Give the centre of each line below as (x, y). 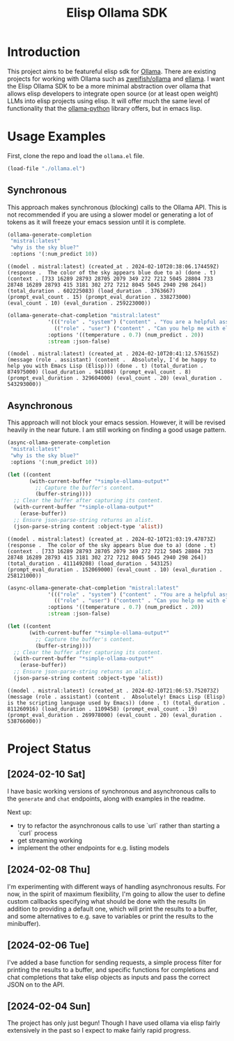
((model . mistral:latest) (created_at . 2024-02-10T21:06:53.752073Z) (113, 691)
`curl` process (37, 833)
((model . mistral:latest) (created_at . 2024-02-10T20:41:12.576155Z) (113, 354)
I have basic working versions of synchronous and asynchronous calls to (112, 791)
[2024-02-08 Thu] (49, 870)
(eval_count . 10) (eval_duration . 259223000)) (79, 303)
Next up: (19, 812)
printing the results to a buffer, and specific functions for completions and (113, 969)
